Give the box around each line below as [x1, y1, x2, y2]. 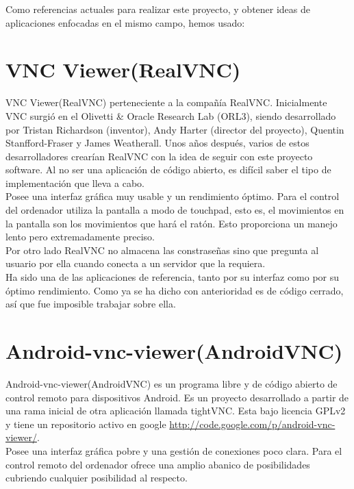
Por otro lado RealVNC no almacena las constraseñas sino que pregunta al [5, 242, 319, 257]
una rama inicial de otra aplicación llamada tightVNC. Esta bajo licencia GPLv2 [5, 403, 346, 418]
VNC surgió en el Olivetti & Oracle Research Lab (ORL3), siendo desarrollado [5, 108, 336, 123]
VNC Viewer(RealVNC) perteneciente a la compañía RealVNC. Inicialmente [5, 95, 327, 110]
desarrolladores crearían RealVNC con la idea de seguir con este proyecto [5, 149, 313, 163]
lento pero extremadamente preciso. [5, 229, 155, 244]
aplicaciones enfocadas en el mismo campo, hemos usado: [5, 15, 245, 29]
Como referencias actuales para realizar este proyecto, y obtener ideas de [5, 2, 311, 16]
